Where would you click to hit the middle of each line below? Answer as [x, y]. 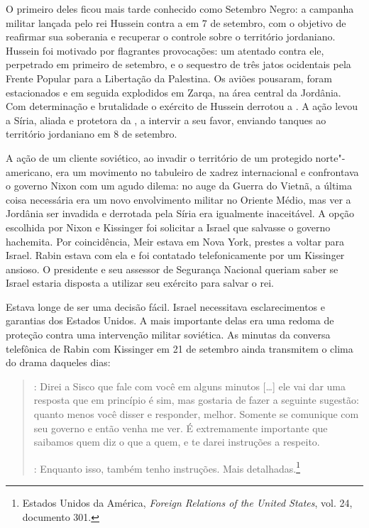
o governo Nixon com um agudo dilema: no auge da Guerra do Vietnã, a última [179, 186]
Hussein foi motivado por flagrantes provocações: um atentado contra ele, [165, 50]
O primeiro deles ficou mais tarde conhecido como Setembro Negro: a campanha [180, 9]
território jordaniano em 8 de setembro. [92, 134]
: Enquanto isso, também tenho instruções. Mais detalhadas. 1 [167, 467]
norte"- [330, 157]
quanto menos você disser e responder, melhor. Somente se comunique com [196, 414]
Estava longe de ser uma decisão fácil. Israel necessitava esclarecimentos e [165, 306]
